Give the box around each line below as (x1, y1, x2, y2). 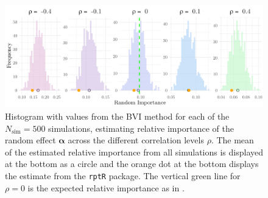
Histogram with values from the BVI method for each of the (5, 109, 230, 122)
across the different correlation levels (68, 134, 204, 146)
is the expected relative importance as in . (27, 181, 185, 194)
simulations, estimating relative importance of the (48, 121, 234, 134)
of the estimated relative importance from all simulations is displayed (5, 145, 263, 158)
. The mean (211, 134, 254, 146)
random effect (5, 134, 56, 146)
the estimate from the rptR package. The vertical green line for (5, 169, 241, 182)
